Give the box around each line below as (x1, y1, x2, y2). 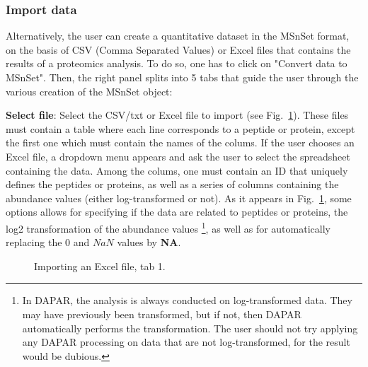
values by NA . (117, 235, 181, 250)
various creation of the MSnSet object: (6, 83, 173, 98)
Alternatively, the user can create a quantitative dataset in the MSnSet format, (6, 28, 350, 43)
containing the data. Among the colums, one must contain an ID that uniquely (6, 163, 348, 177)
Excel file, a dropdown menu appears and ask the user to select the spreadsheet (6, 148, 350, 163)
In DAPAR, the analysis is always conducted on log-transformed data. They (22, 293, 352, 308)
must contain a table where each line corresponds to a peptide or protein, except (6, 121, 355, 136)
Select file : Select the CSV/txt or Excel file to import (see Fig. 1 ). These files (6, 107, 349, 122)
